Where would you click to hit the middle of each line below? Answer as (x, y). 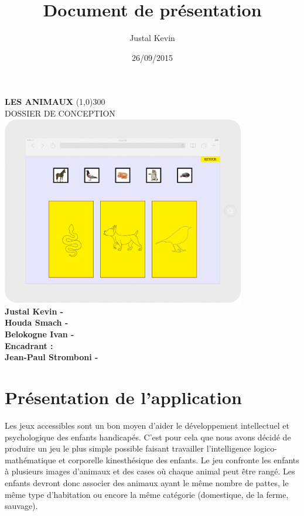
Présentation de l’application (123, 397)
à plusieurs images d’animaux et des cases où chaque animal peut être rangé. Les (150, 471)
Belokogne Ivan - (40, 334)
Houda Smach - (37, 322)
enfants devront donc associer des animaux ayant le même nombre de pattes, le (147, 482)
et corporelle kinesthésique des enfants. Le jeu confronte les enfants (179, 459)
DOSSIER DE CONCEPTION (60, 113)
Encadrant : (29, 345)
